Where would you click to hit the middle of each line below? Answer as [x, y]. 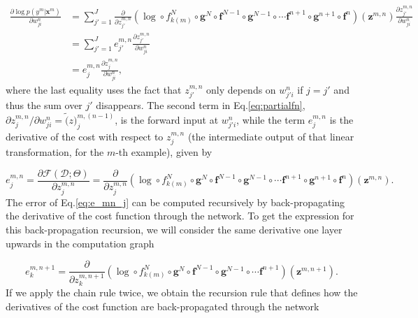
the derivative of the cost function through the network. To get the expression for [180, 216]
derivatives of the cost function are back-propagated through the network [163, 306]
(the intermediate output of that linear [271, 136]
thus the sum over [44, 105]
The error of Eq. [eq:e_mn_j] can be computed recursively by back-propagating [175, 202]
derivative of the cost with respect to [85, 136]
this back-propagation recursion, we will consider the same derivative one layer [174, 229]
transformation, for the [55, 152]
